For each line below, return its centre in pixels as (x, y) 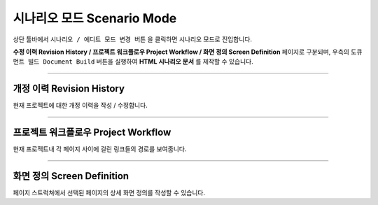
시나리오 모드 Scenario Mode (95, 18)
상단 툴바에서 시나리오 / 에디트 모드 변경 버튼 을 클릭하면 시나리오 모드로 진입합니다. (132, 39)
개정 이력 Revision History (69, 89)
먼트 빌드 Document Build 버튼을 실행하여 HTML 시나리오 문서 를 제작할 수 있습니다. (133, 62)
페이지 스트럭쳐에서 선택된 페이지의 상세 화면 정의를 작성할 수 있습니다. (109, 193)
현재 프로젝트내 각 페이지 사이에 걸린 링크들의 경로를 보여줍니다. (100, 149)
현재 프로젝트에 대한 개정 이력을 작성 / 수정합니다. (80, 106)
